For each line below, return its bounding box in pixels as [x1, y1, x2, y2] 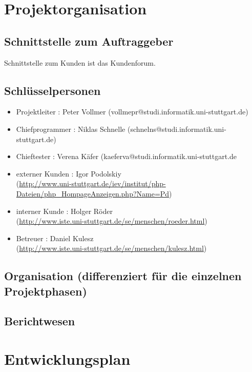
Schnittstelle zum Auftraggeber [4, 33, 174, 49]
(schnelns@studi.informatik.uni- [127, 123, 226, 134]
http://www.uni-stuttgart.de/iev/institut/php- [19, 178, 166, 189]
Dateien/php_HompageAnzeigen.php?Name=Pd [16, 188, 170, 199]
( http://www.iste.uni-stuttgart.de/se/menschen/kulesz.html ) [16, 243, 207, 253]
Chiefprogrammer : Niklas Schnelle [16, 123, 125, 134]
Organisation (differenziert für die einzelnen [4, 268, 242, 284]
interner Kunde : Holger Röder [16, 205, 113, 216]
